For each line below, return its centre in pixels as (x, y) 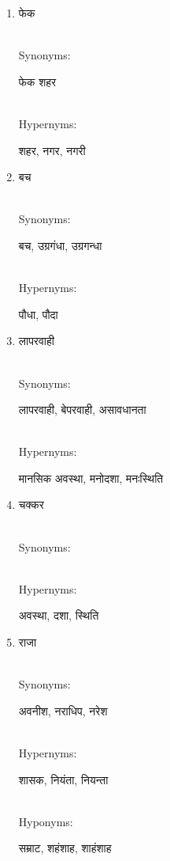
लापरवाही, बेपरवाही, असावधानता (82, 410)
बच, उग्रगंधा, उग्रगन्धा (60, 245)
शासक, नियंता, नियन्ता (63, 779)
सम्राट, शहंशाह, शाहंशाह (65, 848)
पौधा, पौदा (38, 314)
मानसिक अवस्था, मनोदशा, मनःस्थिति (91, 478)
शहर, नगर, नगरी (52, 150)
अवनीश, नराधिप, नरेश (63, 710)
